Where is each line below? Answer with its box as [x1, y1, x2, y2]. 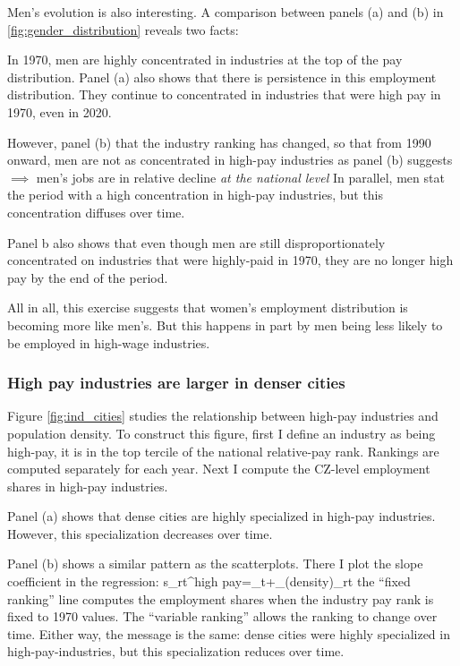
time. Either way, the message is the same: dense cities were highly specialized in [7, 624, 450, 643]
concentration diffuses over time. [7, 202, 185, 221]
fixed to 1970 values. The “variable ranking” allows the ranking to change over [7, 607, 438, 626]
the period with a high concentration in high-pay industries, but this [7, 185, 384, 204]
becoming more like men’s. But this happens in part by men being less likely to [7, 315, 443, 334]
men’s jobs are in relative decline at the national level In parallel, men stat [36, 167, 445, 186]
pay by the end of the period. [7, 268, 168, 286]
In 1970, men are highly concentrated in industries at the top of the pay [7, 50, 403, 69]
